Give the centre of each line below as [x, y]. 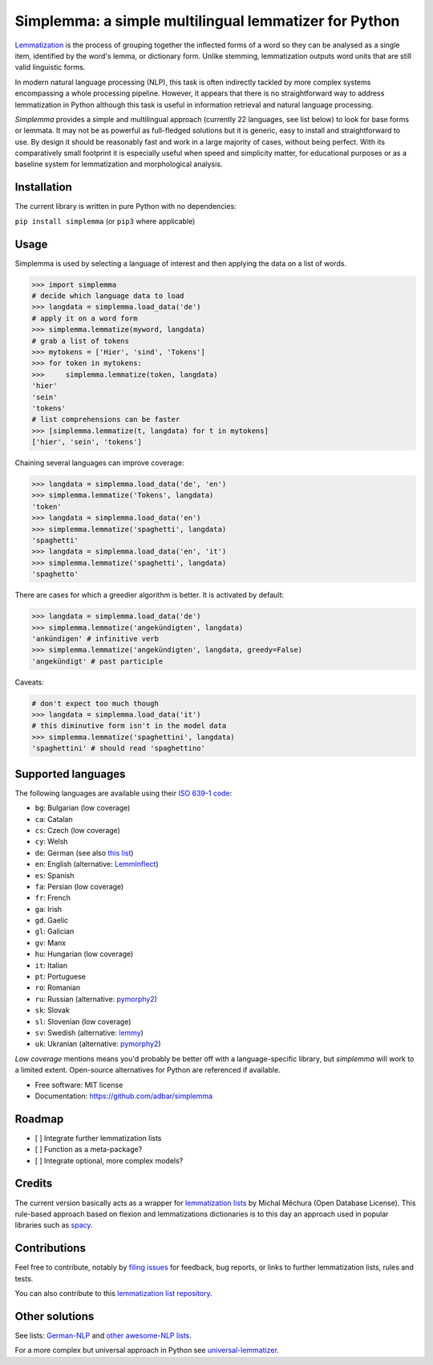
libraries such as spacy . [54, 1225]
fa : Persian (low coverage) [79, 886]
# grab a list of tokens [81, 341]
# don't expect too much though [95, 703]
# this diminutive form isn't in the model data [129, 726]
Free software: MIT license [79, 1085]
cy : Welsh [51, 842]
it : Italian [51, 965]
